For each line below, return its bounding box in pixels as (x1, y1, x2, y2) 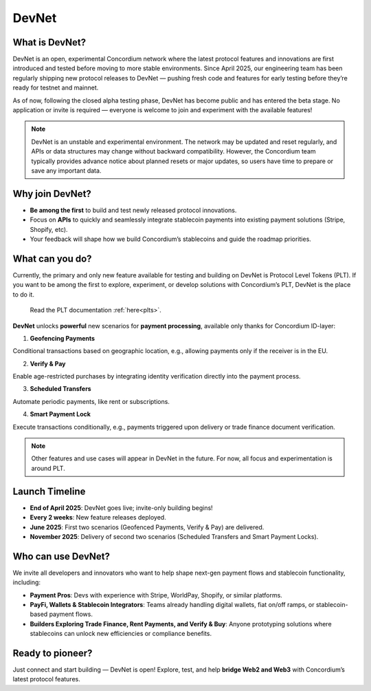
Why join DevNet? (12, 188, 92, 200)
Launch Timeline (12, 485, 86, 497)
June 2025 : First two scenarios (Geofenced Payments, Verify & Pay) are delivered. (30, 523, 265, 531)
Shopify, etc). (30, 225, 68, 233)
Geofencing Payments (30, 334, 95, 342)
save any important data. (31, 166, 102, 175)
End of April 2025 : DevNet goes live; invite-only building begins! (30, 503, 213, 512)
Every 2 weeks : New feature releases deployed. (30, 513, 166, 522)
